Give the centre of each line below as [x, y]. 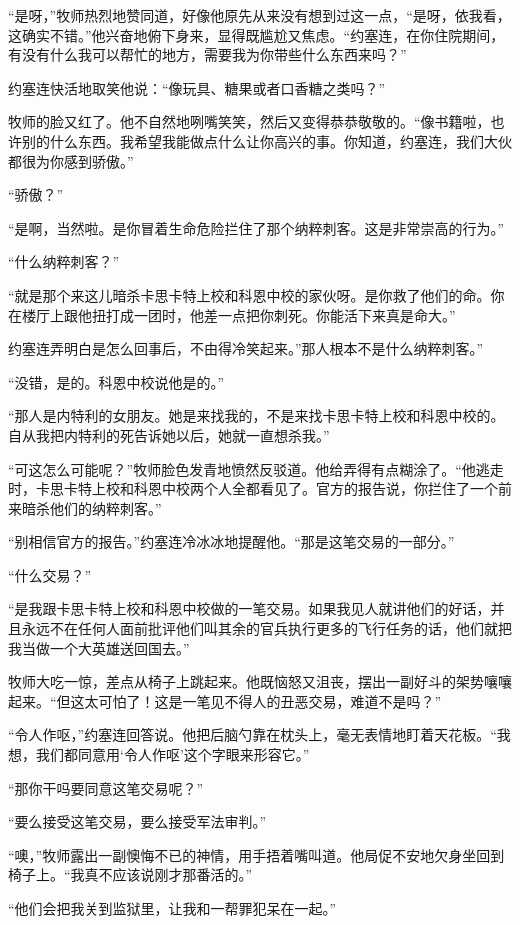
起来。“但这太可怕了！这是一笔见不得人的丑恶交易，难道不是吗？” [225, 700]
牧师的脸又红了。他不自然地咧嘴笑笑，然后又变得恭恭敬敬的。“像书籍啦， [249, 121]
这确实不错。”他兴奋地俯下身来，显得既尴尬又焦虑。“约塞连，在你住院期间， [256, 34]
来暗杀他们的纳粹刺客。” [85, 507]
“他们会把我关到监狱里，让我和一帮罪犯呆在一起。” [172, 908]
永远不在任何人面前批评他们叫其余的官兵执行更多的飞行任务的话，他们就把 [266, 628]
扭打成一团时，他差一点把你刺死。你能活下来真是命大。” [273, 314]
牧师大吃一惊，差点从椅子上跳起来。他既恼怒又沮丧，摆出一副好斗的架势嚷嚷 [260, 681]
